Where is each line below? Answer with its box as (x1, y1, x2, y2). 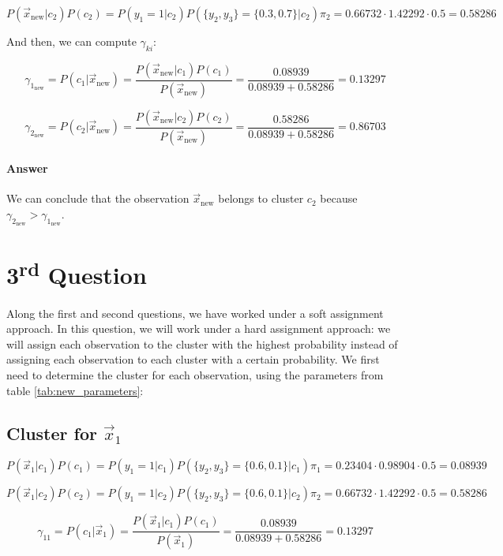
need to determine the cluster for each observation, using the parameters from (6, 366, 384, 382)
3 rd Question (6, 256, 147, 291)
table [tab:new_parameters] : (6, 382, 144, 398)
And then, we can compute (6, 33, 137, 49)
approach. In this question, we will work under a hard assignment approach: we (6, 320, 391, 337)
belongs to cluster (218, 190, 304, 207)
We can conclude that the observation (6, 190, 190, 207)
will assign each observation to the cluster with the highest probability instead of (6, 335, 398, 352)
